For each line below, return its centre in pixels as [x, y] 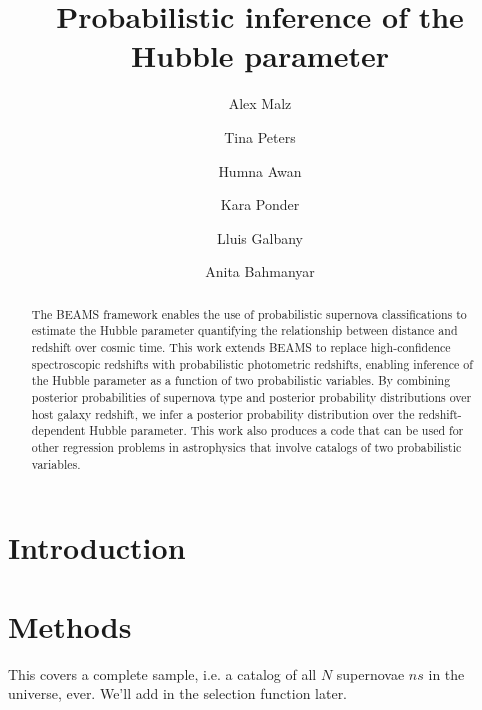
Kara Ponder [260, 204]
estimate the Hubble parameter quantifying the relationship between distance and [244, 330]
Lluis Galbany [260, 237]
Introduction [97, 547]
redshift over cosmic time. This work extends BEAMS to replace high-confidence [241, 346]
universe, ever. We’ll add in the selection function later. [178, 693]
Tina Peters [260, 136]
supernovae [370, 673]
